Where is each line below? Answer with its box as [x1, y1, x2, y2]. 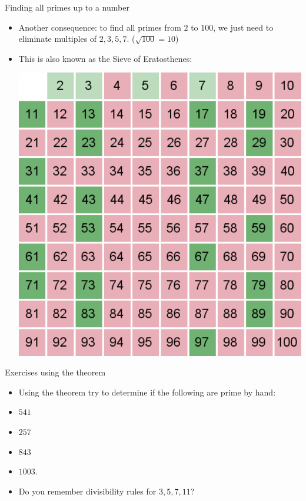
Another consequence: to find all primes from [18, 21, 181, 33]
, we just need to [213, 21, 274, 33]
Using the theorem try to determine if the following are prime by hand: [18, 385, 276, 398]
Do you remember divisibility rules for [18, 484, 157, 497]
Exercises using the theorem [5, 366, 106, 378]
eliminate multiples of [18, 32, 97, 45]
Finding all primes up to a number [5, 1, 129, 13]
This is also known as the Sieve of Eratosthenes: [18, 52, 192, 64]
